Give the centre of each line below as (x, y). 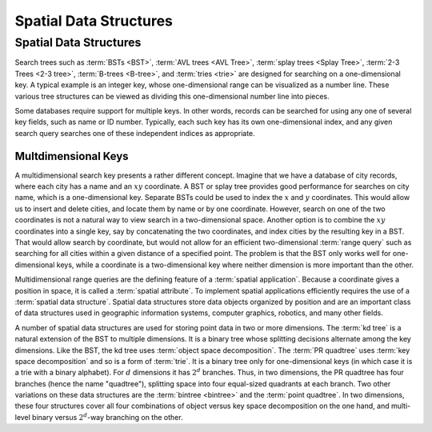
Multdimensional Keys (72, 156)
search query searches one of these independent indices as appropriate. (135, 133)
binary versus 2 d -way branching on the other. (108, 417)
